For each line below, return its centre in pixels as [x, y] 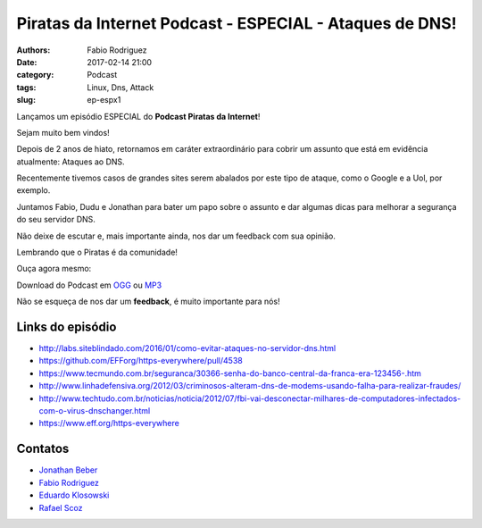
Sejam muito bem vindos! [63, 132]
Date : [27, 62]
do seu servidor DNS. [56, 220]
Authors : [33, 50]
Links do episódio [66, 327]
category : [35, 75]
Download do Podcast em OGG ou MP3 [89, 285]
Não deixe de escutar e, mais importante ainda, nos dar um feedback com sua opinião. [176, 236]
